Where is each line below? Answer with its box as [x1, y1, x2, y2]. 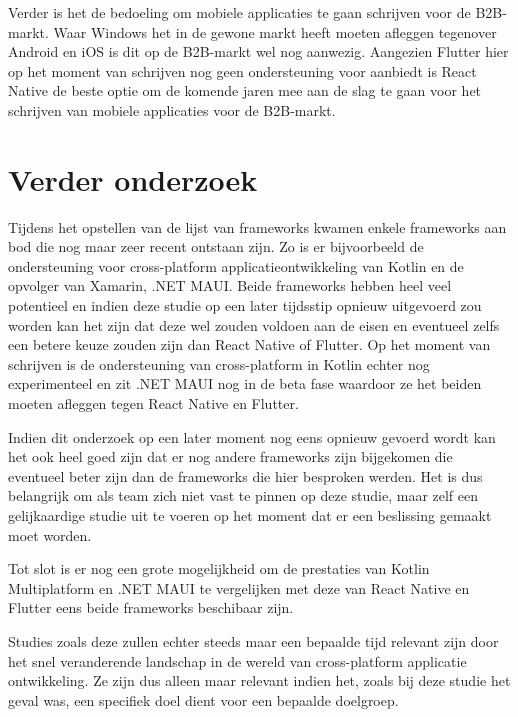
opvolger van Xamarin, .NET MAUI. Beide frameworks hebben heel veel [8, 275, 452, 296]
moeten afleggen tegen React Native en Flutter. [8, 393, 299, 414]
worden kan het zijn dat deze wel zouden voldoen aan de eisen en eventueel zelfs [8, 314, 500, 335]
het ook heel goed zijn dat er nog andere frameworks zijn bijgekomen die [8, 446, 453, 467]
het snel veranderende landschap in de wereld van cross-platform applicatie [8, 650, 467, 671]
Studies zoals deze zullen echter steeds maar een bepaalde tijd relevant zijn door [8, 630, 499, 651]
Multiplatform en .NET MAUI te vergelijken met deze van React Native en [8, 577, 470, 598]
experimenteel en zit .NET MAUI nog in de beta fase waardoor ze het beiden [8, 373, 482, 394]
